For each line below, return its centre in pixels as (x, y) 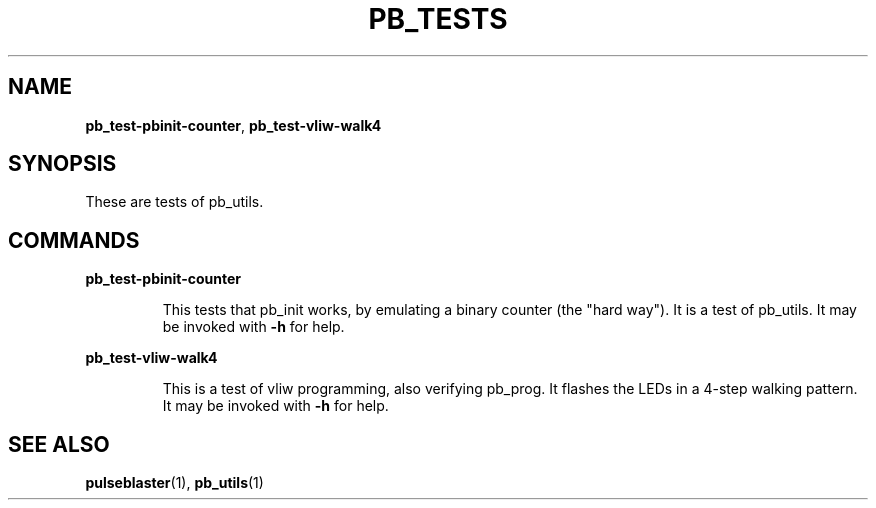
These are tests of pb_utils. (174, 202)
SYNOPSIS (62, 164)
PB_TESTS (438, 19)
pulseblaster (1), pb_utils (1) (174, 483)
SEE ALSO (59, 444)
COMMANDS (74, 240)
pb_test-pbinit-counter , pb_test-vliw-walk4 (233, 125)
